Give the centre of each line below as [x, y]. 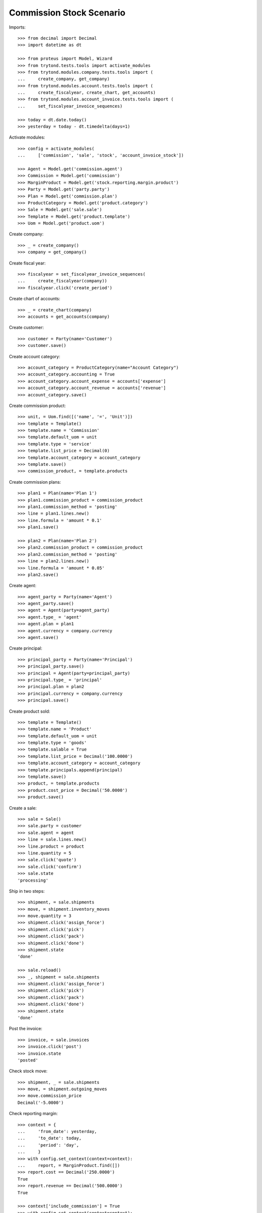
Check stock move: [28, 1071]
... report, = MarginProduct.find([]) [69, 1165]
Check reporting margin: [33, 1114]
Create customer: [26, 328]
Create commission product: [37, 406]
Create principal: [25, 648]
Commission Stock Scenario [67, 13]
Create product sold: [30, 711]
